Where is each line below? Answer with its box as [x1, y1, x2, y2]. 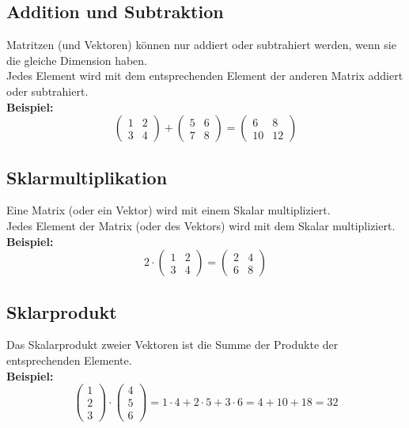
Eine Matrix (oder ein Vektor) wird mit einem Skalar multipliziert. [6, 202, 331, 218]
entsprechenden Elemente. [6, 351, 132, 368]
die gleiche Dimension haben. [6, 51, 147, 68]
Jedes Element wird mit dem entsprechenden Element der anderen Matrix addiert [6, 67, 403, 84]
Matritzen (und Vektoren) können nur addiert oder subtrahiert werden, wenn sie [6, 36, 396, 53]
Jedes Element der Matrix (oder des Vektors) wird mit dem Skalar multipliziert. [6, 217, 396, 233]
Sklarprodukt [6, 299, 117, 324]
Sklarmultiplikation [6, 165, 168, 189]
